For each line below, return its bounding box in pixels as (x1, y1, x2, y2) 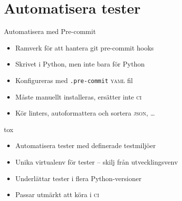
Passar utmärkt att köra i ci (15, 189, 99, 200)
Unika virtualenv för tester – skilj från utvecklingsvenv (15, 156, 178, 167)
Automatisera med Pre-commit (4, 26, 96, 36)
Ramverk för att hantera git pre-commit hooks (15, 42, 154, 52)
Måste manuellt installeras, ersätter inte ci (15, 91, 142, 101)
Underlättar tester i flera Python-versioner (15, 173, 142, 183)
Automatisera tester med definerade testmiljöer (15, 140, 156, 151)
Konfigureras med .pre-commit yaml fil (15, 75, 133, 85)
